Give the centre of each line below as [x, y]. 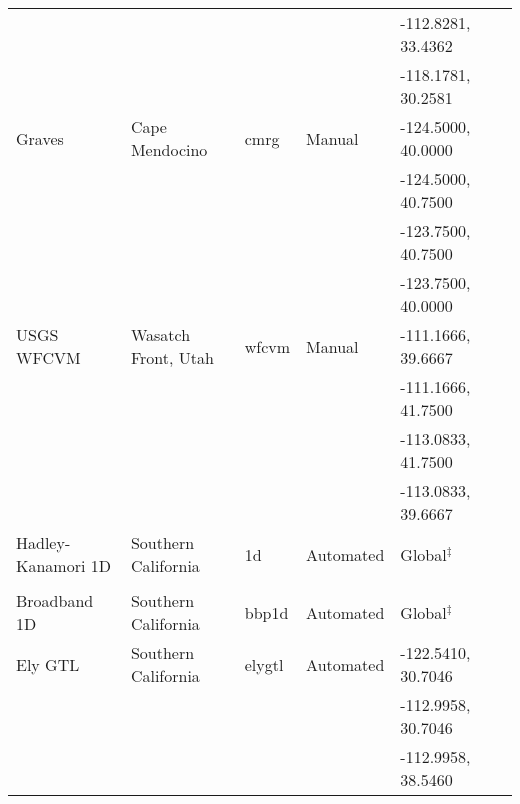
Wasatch [160, 334]
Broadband [55, 600]
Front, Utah [172, 357]
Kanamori [51, 565]
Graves [40, 138]
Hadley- [43, 542]
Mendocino [169, 149]
